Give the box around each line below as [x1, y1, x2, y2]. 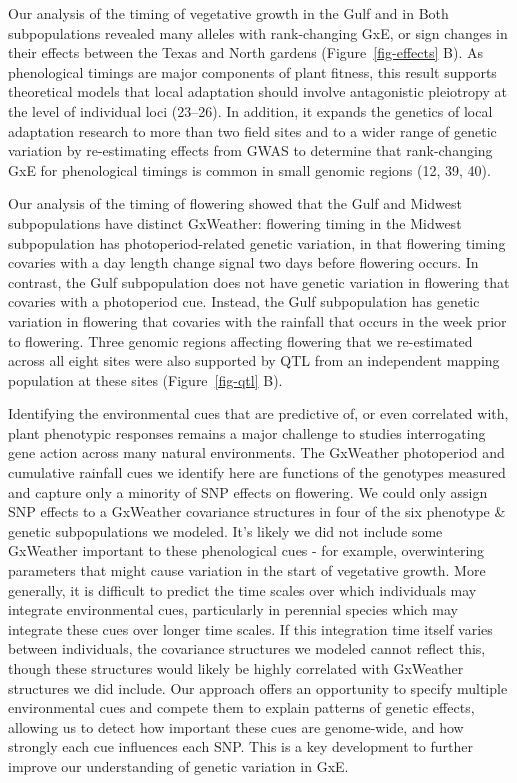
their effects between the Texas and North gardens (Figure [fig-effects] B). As [8, 42, 483, 63]
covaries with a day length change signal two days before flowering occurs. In [8, 252, 479, 273]
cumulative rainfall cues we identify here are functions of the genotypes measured [8, 462, 506, 483]
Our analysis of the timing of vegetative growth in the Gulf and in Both [8, 3, 449, 23]
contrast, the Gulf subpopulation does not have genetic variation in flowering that [8, 271, 510, 292]
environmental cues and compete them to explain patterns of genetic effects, [8, 697, 475, 718]
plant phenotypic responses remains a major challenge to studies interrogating [8, 422, 486, 443]
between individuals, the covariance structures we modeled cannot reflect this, [8, 638, 486, 659]
